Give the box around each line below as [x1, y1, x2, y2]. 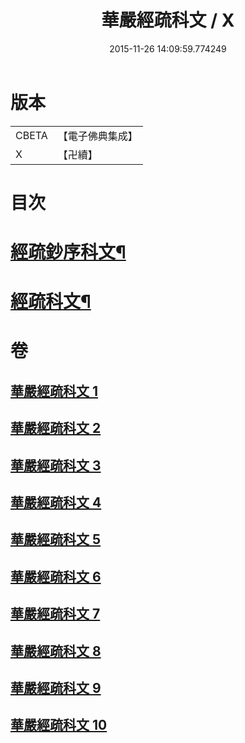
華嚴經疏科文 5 [10, 531, 102, 548]
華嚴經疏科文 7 [10, 606, 101, 623]
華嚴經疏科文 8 [10, 642, 102, 660]
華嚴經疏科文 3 [10, 457, 102, 474]
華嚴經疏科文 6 [10, 568, 102, 585]
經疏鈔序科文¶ [10, 241, 127, 264]
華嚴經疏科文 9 [10, 679, 102, 696]
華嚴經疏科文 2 [10, 420, 102, 437]
